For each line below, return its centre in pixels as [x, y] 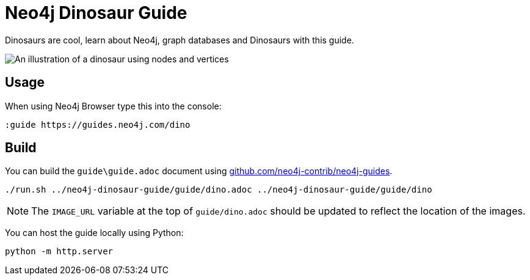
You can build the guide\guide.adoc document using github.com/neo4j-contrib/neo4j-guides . [199, 171]
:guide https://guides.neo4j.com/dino [98, 124]
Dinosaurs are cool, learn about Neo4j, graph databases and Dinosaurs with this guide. [180, 40]
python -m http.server [59, 252]
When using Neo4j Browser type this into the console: [113, 106]
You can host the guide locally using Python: [94, 233]
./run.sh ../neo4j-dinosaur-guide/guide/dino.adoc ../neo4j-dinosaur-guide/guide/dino [219, 190]
